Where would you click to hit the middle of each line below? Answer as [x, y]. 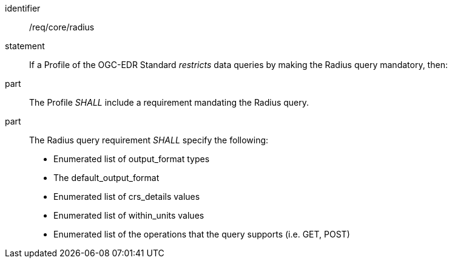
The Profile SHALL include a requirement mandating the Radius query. [169, 102]
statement [25, 46]
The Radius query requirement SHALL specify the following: [149, 140]
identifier [23, 8]
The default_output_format [106, 178]
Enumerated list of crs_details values [127, 196]
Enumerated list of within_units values [129, 215]
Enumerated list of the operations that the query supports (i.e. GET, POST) [202, 234]
